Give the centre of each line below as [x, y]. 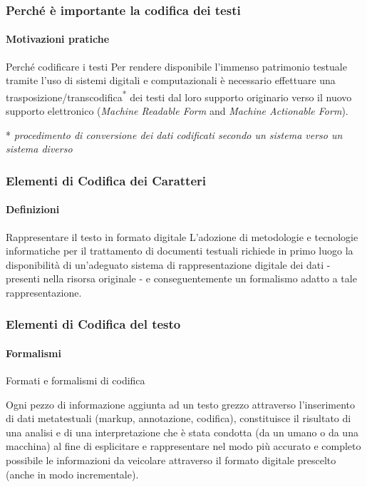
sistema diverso [39, 149]
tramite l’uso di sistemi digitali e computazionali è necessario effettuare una [171, 80]
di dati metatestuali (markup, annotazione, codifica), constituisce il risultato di [179, 418]
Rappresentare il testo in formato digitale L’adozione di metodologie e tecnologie [182, 236]
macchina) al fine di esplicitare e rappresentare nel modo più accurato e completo [183, 446]
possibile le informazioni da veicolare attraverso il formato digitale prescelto [171, 460]
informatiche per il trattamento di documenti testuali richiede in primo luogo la [180, 251]
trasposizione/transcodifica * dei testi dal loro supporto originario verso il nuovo [179, 96]
